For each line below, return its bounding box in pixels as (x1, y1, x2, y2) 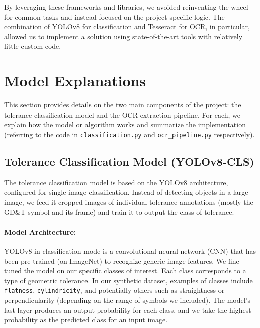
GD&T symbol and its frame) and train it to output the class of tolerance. (4, 206, 234, 217)
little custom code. (4, 41, 61, 51)
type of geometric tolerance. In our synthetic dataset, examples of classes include (4, 275, 253, 285)
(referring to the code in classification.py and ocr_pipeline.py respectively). (4, 129, 255, 139)
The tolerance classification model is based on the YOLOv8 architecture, (4, 177, 228, 187)
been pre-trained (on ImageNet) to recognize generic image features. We (4, 255, 226, 266)
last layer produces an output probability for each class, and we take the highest (4, 304, 251, 315)
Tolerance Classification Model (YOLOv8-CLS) (4, 153, 254, 169)
